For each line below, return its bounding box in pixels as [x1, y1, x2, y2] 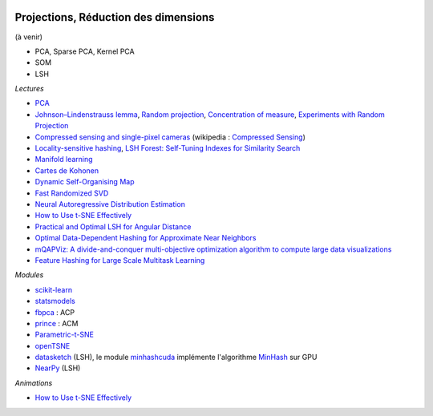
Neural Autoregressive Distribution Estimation [34, 199, 186, 208]
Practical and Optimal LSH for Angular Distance [34, 221, 192, 232]
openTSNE [34, 341, 71, 350]
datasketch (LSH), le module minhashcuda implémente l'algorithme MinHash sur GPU [34, 353, 318, 362]
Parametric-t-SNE [34, 329, 94, 340]
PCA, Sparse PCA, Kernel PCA [34, 46, 136, 56]
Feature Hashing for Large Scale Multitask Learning [34, 255, 205, 265]
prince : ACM [34, 318, 79, 328]
